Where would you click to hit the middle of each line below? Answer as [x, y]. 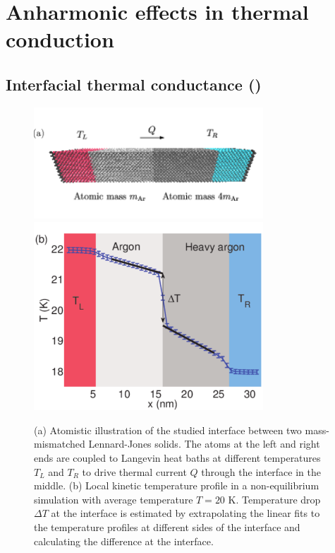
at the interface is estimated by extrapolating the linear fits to [185, 513]
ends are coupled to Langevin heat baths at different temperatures [177, 458]
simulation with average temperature [114, 499]
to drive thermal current [134, 471]
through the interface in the [261, 471]
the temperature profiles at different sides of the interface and [167, 527]
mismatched [60, 444]
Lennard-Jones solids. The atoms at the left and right [204, 444]
